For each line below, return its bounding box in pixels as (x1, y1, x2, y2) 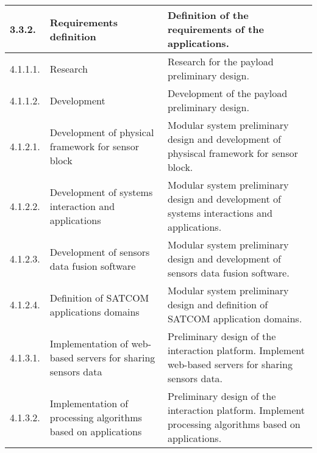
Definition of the (167, 8, 249, 22)
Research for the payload (167, 54, 274, 68)
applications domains (49, 304, 140, 319)
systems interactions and (167, 206, 272, 220)
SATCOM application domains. (167, 311, 302, 325)
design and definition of (167, 297, 268, 311)
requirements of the (167, 22, 264, 36)
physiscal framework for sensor (167, 146, 298, 160)
